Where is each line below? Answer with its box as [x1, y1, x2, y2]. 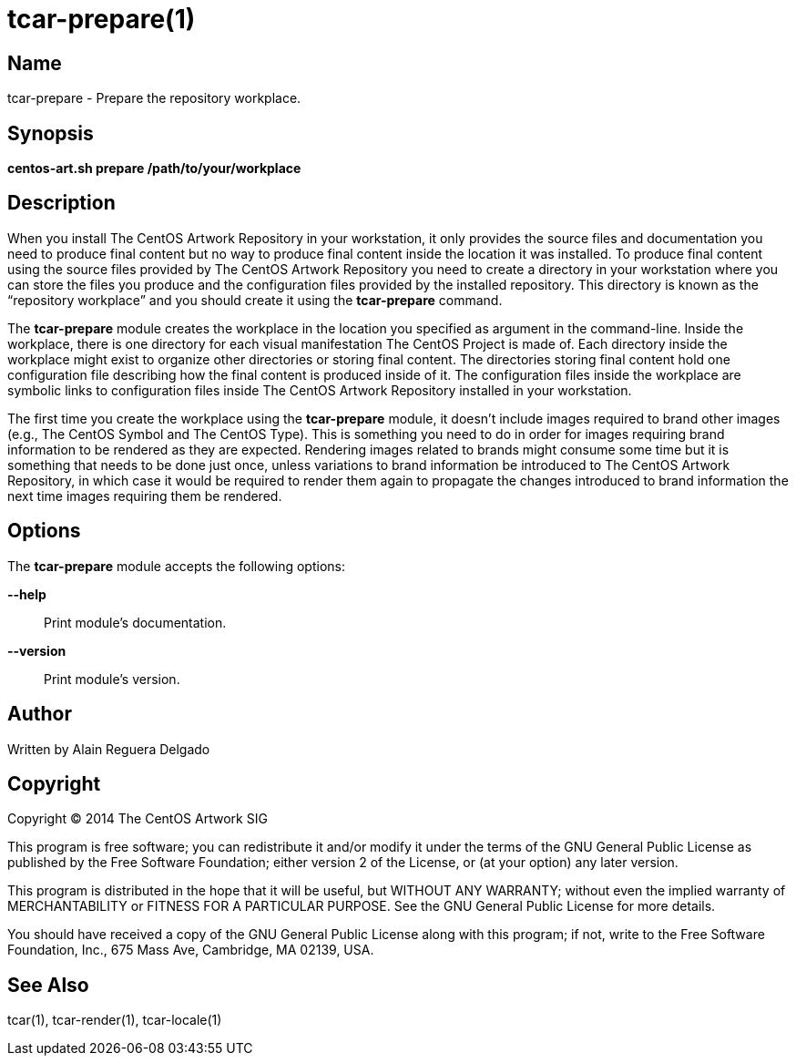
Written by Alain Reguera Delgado [7, 741, 210, 757]
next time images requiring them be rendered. [7, 487, 282, 504]
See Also [7, 973, 89, 997]
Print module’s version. [44, 670, 180, 687]
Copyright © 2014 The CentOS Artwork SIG [7, 811, 268, 827]
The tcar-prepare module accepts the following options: [7, 557, 345, 574]
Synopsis [7, 121, 94, 145]
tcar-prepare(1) [7, 4, 196, 35]
